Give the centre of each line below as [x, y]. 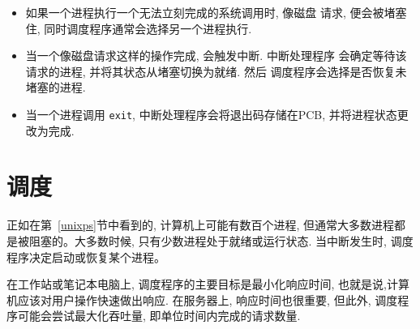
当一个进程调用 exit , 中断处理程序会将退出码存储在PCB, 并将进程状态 [211, 114]
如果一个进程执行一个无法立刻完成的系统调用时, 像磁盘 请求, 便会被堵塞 [216, 12]
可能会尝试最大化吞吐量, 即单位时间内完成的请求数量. [159, 316]
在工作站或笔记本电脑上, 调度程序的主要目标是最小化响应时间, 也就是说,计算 [208, 284]
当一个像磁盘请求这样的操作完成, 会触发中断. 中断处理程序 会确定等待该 [216, 56]
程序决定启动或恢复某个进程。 [86, 256]
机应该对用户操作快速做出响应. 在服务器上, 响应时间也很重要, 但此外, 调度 [202, 299]
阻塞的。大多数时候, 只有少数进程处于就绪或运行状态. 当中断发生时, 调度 [221, 240]
